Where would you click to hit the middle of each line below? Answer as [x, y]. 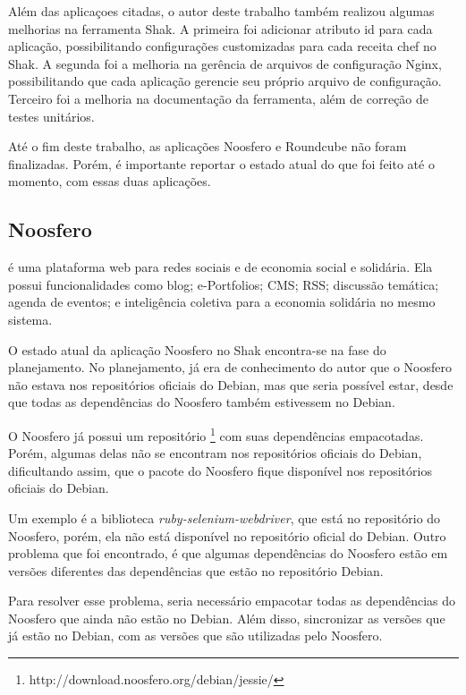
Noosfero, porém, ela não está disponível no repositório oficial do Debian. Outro [227, 535]
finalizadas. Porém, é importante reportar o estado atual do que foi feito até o [221, 163]
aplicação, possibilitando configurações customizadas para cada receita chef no [222, 46]
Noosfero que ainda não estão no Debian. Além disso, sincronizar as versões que [227, 618]
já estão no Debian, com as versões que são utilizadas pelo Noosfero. [195, 636]
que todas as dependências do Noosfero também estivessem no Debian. [202, 402]
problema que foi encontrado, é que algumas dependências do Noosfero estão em [228, 553]
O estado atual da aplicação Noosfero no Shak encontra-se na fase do [197, 349]
